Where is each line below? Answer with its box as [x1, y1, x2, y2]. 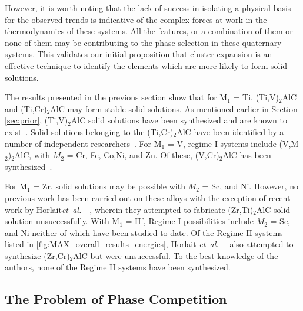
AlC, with [14, 149, 51, 161]
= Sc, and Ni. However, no [202, 180, 298, 192]
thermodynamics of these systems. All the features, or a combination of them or [5, 25, 293, 37]
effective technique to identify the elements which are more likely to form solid [5, 59, 288, 71]
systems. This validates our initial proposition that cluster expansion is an [5, 48, 272, 60]
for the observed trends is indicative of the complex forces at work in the [5, 13, 267, 25]
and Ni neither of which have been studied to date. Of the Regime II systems [5, 226, 283, 238]
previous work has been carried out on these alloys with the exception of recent [5, 191, 291, 204]
